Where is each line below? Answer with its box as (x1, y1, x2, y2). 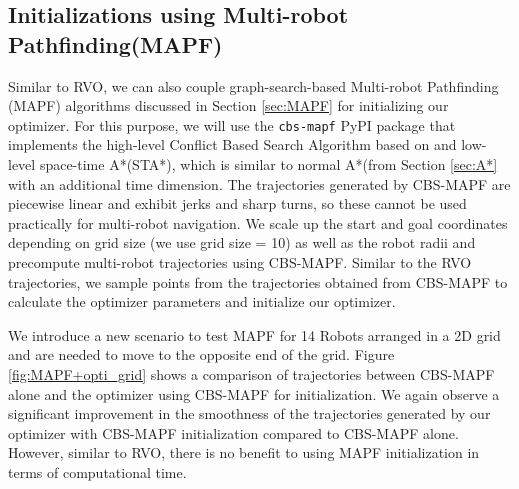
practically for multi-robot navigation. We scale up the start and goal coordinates (8, 212, 508, 233)
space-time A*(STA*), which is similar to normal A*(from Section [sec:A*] (39, 154, 498, 175)
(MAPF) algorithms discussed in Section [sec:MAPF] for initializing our (8, 95, 449, 116)
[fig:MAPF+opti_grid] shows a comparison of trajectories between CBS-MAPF (8, 363, 495, 384)
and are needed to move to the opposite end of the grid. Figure (8, 344, 395, 365)
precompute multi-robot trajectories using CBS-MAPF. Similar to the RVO (8, 252, 472, 272)
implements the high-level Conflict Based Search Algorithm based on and (8, 134, 457, 155)
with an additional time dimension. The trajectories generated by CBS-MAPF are (8, 173, 511, 194)
